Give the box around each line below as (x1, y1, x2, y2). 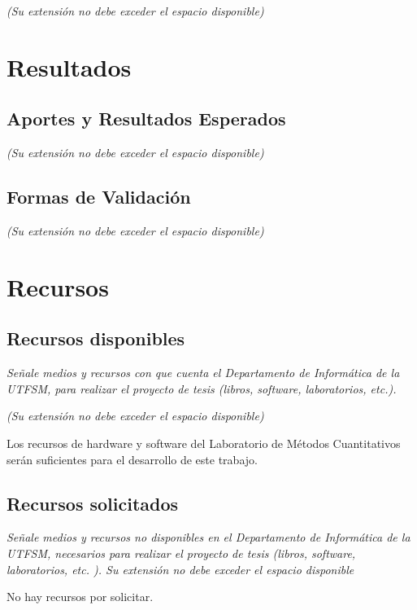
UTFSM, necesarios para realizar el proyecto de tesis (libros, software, (7, 544, 356, 561)
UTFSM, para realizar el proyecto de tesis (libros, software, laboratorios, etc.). (7, 380, 397, 397)
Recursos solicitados (7, 490, 179, 516)
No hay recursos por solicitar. (7, 588, 154, 605)
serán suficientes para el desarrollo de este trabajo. (7, 450, 258, 467)
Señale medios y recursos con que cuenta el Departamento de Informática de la (7, 364, 400, 381)
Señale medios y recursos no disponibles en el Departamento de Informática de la (7, 529, 410, 546)
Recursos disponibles (7, 326, 185, 351)
